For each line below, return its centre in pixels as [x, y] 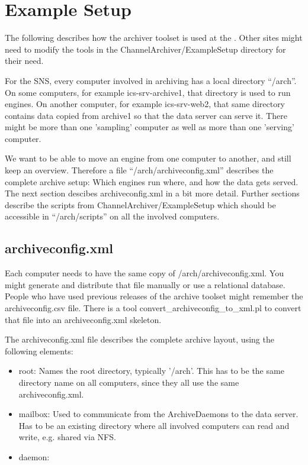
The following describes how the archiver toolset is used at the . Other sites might [154, 38]
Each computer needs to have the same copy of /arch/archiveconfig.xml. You [144, 273]
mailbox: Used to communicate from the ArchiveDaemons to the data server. [158, 414]
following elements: [39, 351]
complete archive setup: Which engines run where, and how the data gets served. [152, 181]
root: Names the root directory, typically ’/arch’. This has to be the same [151, 371]
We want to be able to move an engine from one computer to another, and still [148, 158]
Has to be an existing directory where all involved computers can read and [154, 425]
